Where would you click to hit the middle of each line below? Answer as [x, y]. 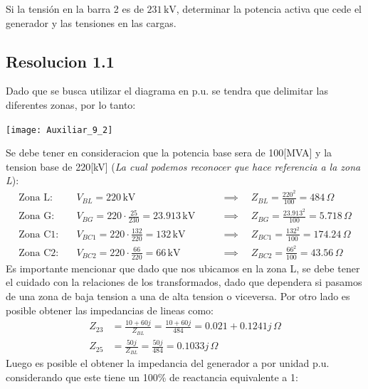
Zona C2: [39, 253]
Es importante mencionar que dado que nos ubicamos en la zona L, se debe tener [183, 268]
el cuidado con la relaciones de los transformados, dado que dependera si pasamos [184, 282]
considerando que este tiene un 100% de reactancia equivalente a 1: [152, 377]
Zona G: [37, 217]
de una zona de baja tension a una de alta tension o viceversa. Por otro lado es [178, 295]
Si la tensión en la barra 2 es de [75, 9]
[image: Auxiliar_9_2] [59, 130]
